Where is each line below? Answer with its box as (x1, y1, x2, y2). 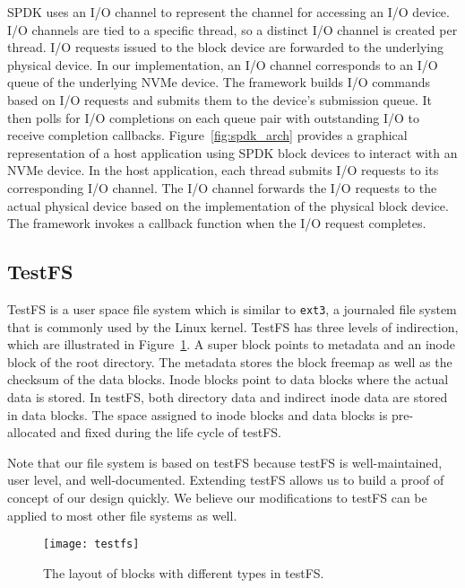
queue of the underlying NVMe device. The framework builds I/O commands (7, 73, 430, 92)
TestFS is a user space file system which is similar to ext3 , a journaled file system (7, 299, 457, 318)
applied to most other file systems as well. (7, 505, 237, 524)
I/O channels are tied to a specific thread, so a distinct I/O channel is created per (7, 20, 458, 39)
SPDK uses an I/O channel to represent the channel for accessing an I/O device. (7, 3, 450, 21)
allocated (7, 423, 56, 442)
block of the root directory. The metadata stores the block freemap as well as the (7, 352, 452, 371)
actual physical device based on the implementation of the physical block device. (7, 196, 449, 215)
